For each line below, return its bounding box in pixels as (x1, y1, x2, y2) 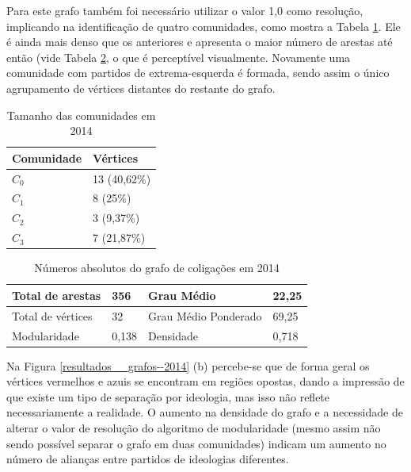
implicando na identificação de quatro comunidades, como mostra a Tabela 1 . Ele (6, 17, 401, 34)
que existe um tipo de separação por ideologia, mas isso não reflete (6, 388, 330, 405)
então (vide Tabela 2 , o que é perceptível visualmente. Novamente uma (6, 48, 351, 65)
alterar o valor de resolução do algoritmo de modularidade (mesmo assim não (6, 419, 381, 436)
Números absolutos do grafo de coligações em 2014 (34, 259, 280, 276)
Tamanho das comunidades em (6, 106, 156, 123)
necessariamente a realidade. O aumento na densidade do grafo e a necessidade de (6, 404, 403, 420)
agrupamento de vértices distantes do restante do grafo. (6, 79, 276, 96)
